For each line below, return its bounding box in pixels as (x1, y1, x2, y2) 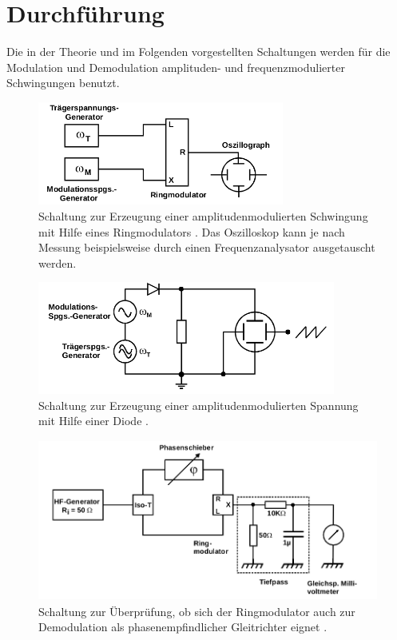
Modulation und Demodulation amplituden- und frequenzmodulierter (6, 58, 345, 75)
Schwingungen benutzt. (6, 74, 120, 91)
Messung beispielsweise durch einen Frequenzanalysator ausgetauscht (38, 239, 375, 256)
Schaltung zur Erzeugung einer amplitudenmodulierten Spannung (38, 396, 359, 413)
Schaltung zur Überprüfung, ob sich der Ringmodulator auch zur (38, 602, 355, 619)
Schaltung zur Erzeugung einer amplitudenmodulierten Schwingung (38, 208, 368, 224)
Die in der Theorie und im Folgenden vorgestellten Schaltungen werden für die (6, 43, 391, 60)
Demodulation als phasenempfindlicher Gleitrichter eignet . (38, 618, 328, 635)
